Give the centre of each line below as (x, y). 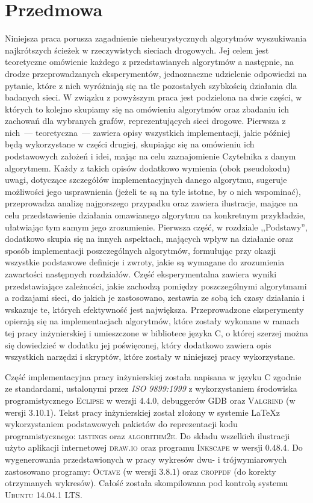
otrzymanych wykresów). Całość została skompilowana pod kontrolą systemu (147, 483)
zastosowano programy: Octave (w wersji (81, 471)
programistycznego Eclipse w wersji (71, 400)
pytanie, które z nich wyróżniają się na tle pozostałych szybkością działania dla (151, 85)
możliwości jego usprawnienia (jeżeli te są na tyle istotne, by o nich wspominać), (153, 191)
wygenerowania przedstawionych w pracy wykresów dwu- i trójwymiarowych (146, 459)
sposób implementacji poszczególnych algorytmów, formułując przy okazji (141, 250)
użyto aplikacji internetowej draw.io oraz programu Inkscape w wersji (134, 447)
